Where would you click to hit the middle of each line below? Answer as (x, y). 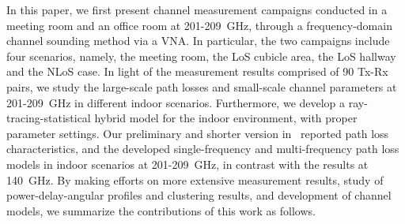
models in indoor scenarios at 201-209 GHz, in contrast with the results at (187, 164)
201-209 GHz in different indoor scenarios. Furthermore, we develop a (176, 102)
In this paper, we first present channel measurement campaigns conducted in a (197, 9)
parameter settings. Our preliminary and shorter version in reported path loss (198, 133)
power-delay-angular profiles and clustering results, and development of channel (199, 195)
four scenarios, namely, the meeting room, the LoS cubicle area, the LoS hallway (201, 56)
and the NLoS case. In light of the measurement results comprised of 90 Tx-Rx (197, 71)
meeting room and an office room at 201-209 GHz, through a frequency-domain (199, 25)
